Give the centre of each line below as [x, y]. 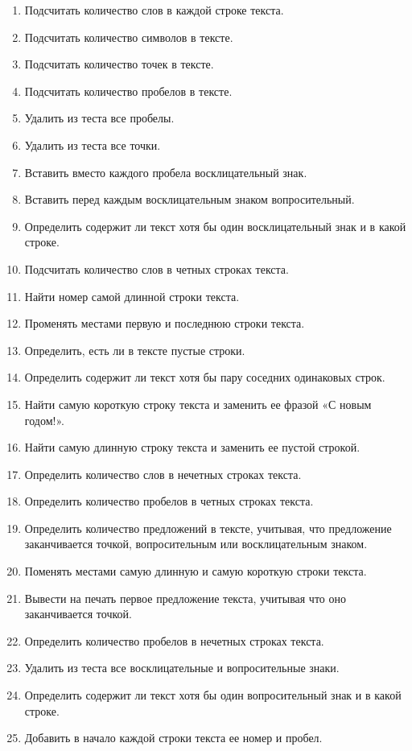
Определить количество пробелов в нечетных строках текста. [174, 640]
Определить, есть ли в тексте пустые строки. [135, 350]
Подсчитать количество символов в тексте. [129, 37]
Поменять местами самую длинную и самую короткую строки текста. [196, 571]
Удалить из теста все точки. [93, 144]
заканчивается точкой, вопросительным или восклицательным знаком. [196, 544]
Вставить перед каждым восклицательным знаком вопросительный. [190, 199]
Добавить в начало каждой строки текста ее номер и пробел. [173, 738]
